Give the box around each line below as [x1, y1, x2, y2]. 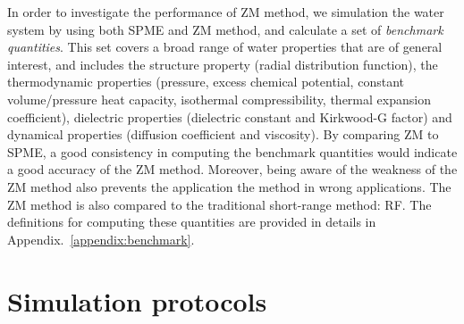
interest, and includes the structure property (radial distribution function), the [7, 54, 438, 73]
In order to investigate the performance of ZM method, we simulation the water [7, 3, 444, 21]
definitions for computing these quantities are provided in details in [7, 212, 376, 231]
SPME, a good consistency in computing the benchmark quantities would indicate [7, 142, 458, 161]
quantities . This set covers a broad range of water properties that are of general [7, 37, 443, 56]
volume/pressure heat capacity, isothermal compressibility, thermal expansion [7, 89, 431, 108]
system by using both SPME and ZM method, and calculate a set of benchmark [7, 20, 443, 38]
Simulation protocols [7, 282, 267, 319]
